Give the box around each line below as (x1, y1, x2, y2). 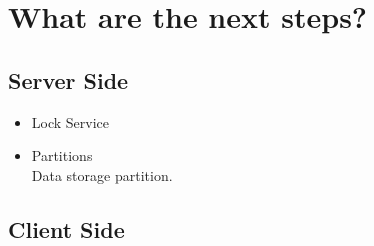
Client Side (8, 213, 125, 244)
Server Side (8, 64, 129, 95)
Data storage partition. (31, 164, 173, 185)
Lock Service (31, 111, 110, 132)
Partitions (31, 145, 93, 166)
